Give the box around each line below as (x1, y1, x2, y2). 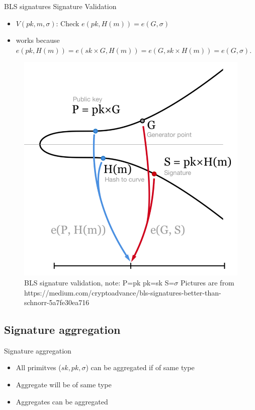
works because (16, 35, 60, 45)
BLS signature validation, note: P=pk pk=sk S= (24, 277, 175, 287)
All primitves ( (16, 362, 61, 373)
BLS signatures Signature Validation (4, 1, 117, 11)
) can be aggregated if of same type (86, 362, 195, 373)
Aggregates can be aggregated (16, 396, 108, 406)
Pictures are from (181, 277, 234, 287)
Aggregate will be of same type (16, 379, 112, 390)
